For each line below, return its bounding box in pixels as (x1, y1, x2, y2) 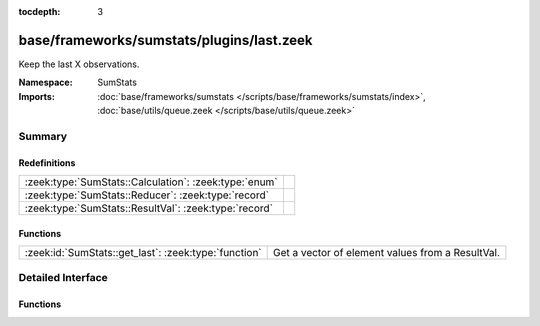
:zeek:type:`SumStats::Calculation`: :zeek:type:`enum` (24, 175, 279, 189)
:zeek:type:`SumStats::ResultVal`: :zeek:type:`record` (24, 201, 274, 215)
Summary (18, 129, 68, 143)
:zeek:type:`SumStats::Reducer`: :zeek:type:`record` (24, 188, 270, 202)
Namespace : (18, 76, 74, 89)
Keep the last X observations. (18, 58, 140, 70)
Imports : (18, 90, 55, 102)
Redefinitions (18, 156, 76, 169)
